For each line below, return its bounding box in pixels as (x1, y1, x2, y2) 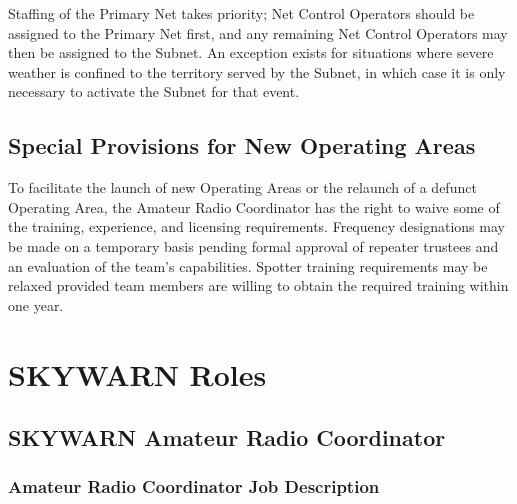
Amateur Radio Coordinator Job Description (8, 474, 380, 499)
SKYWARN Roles (8, 353, 267, 394)
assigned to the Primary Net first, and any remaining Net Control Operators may (8, 22, 508, 43)
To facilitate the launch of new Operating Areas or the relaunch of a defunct (8, 177, 477, 198)
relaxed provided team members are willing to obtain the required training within (8, 275, 509, 296)
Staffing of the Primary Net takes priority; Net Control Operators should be (8, 3, 475, 23)
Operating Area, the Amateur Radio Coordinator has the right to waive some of (8, 196, 500, 217)
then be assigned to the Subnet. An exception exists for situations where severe (8, 42, 494, 63)
